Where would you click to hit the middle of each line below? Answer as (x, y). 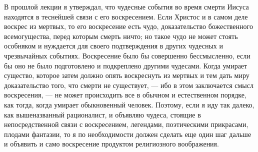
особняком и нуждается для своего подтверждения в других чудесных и (114, 46)
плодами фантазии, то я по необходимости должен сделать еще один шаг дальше (128, 134)
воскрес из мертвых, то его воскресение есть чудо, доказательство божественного (128, 26)
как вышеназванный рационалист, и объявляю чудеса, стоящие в (102, 114)
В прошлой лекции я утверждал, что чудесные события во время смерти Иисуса (126, 6)
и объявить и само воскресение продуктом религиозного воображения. (111, 144)
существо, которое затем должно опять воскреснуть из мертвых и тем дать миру (127, 75)
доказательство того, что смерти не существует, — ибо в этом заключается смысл (129, 85)
